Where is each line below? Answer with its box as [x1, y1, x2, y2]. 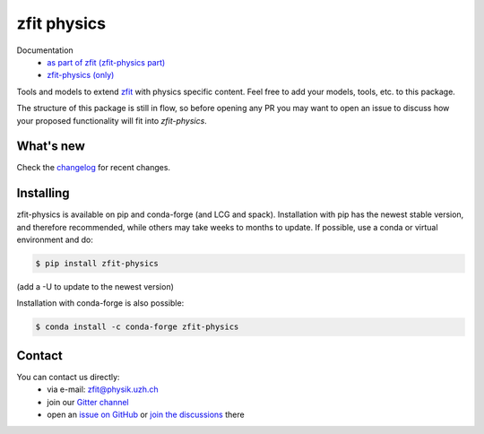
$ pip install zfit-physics [35, 258, 159, 269]
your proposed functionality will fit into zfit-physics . [16, 115, 208, 126]
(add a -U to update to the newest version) [16, 282, 175, 292]
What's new [16, 139, 85, 154]
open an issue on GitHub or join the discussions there [47, 409, 246, 421]
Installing [16, 186, 71, 201]
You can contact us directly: [16, 371, 120, 382]
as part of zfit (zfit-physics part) [47, 56, 166, 67]
